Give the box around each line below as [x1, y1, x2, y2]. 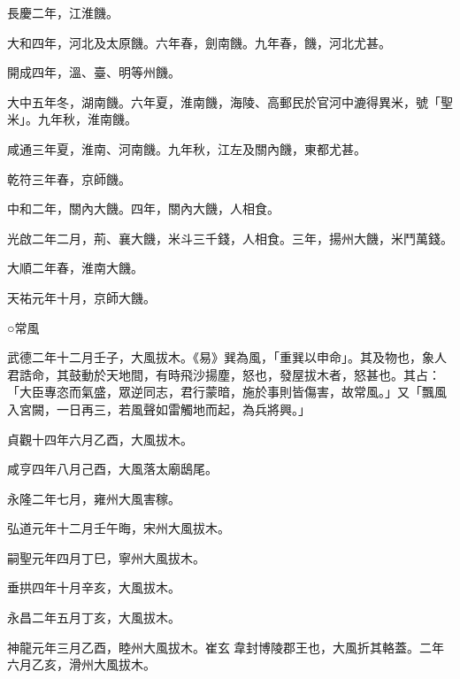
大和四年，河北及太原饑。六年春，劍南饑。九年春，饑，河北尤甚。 [7, 33, 391, 51]
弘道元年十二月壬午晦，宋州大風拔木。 [7, 519, 230, 537]
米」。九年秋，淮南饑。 [7, 110, 137, 128]
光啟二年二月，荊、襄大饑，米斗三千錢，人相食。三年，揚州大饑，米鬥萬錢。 [7, 228, 453, 247]
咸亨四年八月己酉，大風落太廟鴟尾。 [7, 459, 218, 478]
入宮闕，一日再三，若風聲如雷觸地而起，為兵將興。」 [7, 399, 310, 418]
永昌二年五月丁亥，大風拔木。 [7, 608, 180, 627]
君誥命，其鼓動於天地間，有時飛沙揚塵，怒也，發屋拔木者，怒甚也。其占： [7, 365, 441, 383]
